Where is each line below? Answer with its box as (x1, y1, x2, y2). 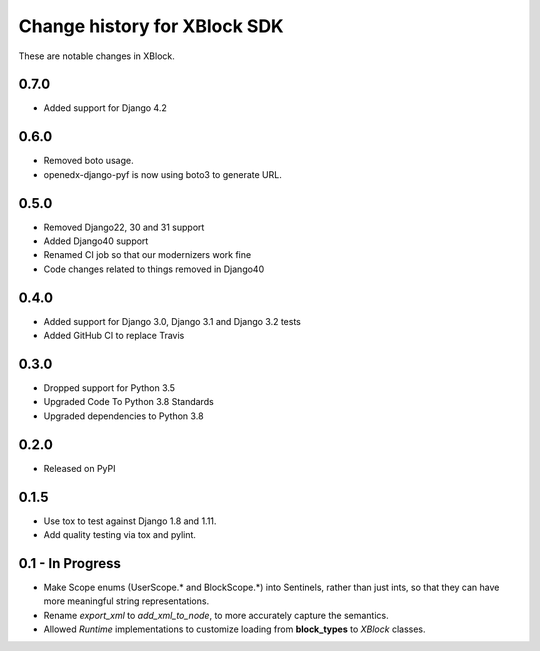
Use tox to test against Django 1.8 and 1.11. (43, 515, 217, 527)
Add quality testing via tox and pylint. (43, 529, 197, 541)
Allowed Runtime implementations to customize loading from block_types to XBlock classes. (43, 623, 426, 635)
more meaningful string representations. (43, 595, 210, 607)
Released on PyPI (43, 462, 116, 474)
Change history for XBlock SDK (18, 15, 284, 37)
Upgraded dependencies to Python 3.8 (43, 410, 204, 422)
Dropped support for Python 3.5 (43, 382, 175, 394)
